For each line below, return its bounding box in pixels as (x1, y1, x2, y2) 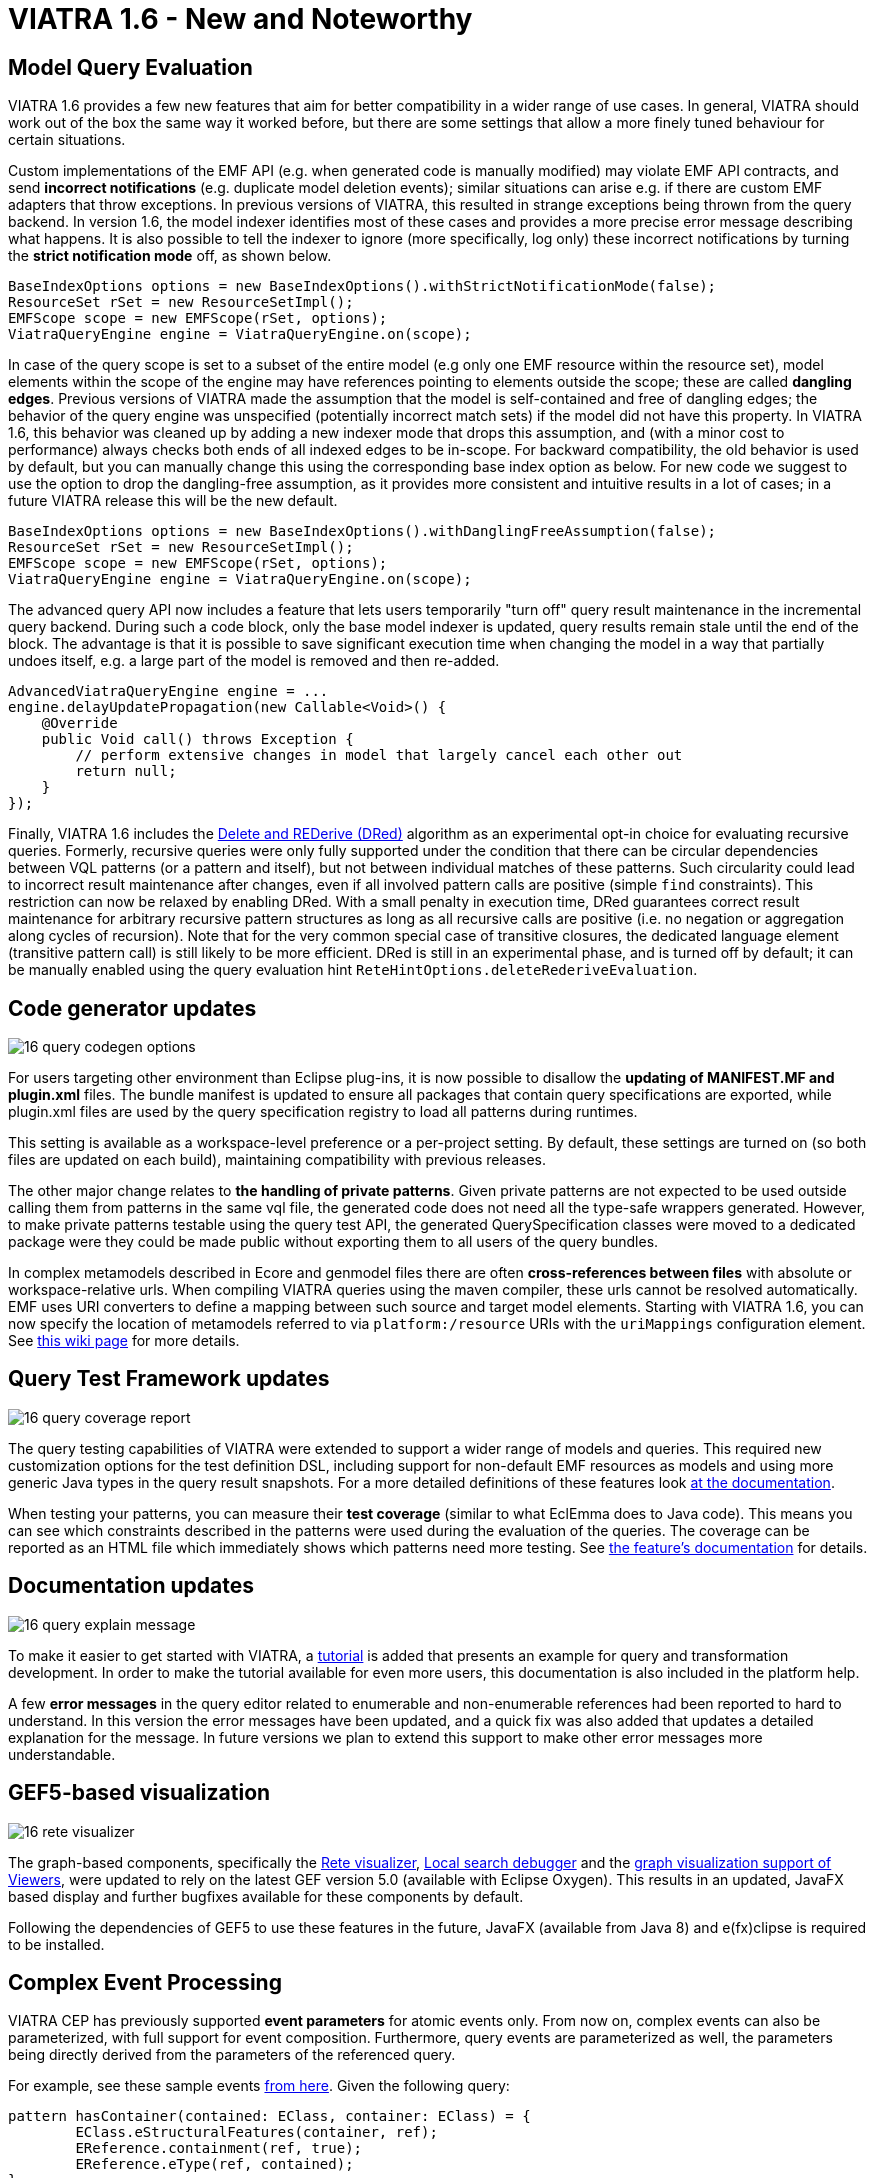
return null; (75, 763, 177, 780)
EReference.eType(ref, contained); (75, 2156, 354, 2173)
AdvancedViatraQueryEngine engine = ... (8, 683, 329, 700)
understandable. (8, 1745, 116, 1763)
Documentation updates (8, 1573, 255, 1599)
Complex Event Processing (8, 1969, 282, 1995)
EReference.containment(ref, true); (75, 2140, 363, 2157)
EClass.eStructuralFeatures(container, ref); (75, 2124, 438, 2141)
